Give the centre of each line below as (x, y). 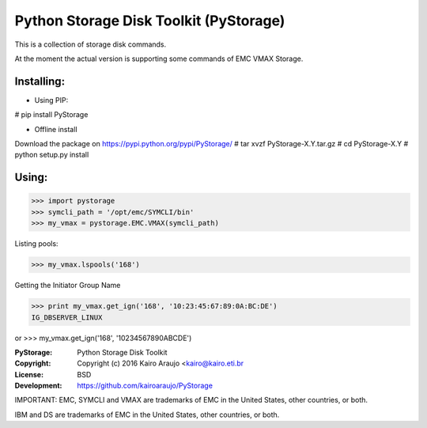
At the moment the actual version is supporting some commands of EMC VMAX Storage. (159, 59)
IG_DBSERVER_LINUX (67, 317)
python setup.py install (52, 155)
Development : (38, 386)
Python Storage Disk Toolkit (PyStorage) (150, 21)
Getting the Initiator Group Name (68, 286)
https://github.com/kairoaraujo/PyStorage (145, 386)
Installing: (40, 81)
